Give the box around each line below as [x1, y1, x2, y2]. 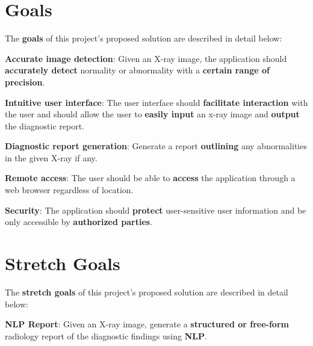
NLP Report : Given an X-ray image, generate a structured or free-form [5, 318, 289, 330]
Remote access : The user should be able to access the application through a [5, 171, 296, 184]
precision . [5, 75, 45, 88]
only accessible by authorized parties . [5, 215, 153, 228]
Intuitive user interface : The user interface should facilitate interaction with [5, 96, 308, 108]
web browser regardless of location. [5, 184, 134, 196]
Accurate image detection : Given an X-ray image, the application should [5, 52, 287, 64]
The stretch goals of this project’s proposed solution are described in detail [5, 285, 288, 298]
